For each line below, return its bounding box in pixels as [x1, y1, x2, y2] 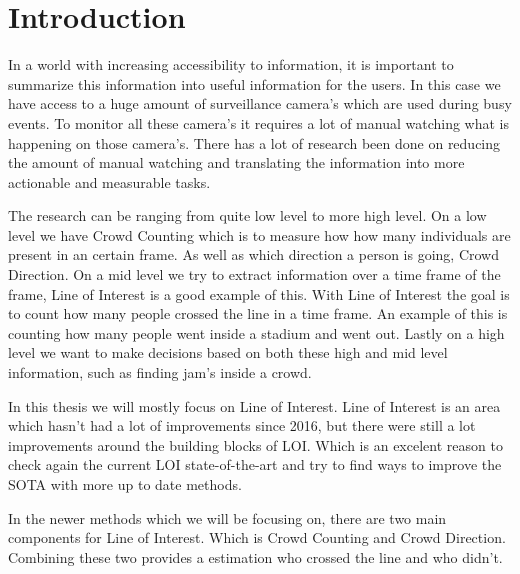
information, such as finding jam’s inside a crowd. [8, 362, 312, 383]
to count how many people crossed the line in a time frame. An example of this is [8, 303, 508, 324]
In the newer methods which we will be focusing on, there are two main [8, 507, 447, 528]
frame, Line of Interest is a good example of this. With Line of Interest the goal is [8, 283, 510, 304]
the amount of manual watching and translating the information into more [8, 152, 465, 173]
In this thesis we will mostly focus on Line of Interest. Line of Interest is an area [8, 395, 501, 416]
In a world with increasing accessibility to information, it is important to [8, 54, 454, 75]
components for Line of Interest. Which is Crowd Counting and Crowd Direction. [8, 527, 506, 548]
